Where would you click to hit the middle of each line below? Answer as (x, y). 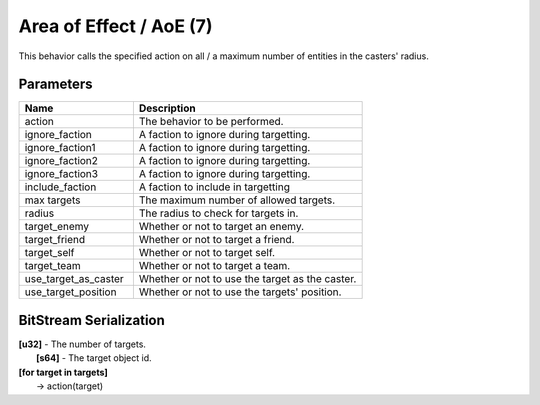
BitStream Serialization (91, 320)
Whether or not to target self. (206, 253)
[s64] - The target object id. (94, 358)
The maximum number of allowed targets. (237, 200)
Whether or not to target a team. (214, 266)
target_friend (55, 240)
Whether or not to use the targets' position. (240, 292)
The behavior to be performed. (211, 122)
